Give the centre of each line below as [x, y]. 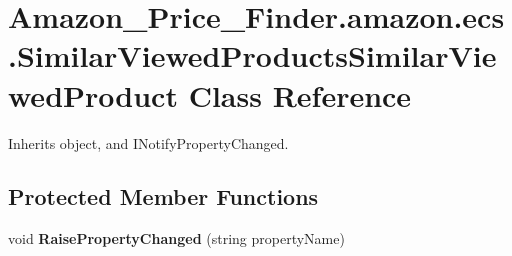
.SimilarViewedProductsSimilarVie [252, 55]
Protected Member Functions [163, 196]
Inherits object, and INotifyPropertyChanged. [148, 142]
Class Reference [300, 94]
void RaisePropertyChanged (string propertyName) [176, 238]
